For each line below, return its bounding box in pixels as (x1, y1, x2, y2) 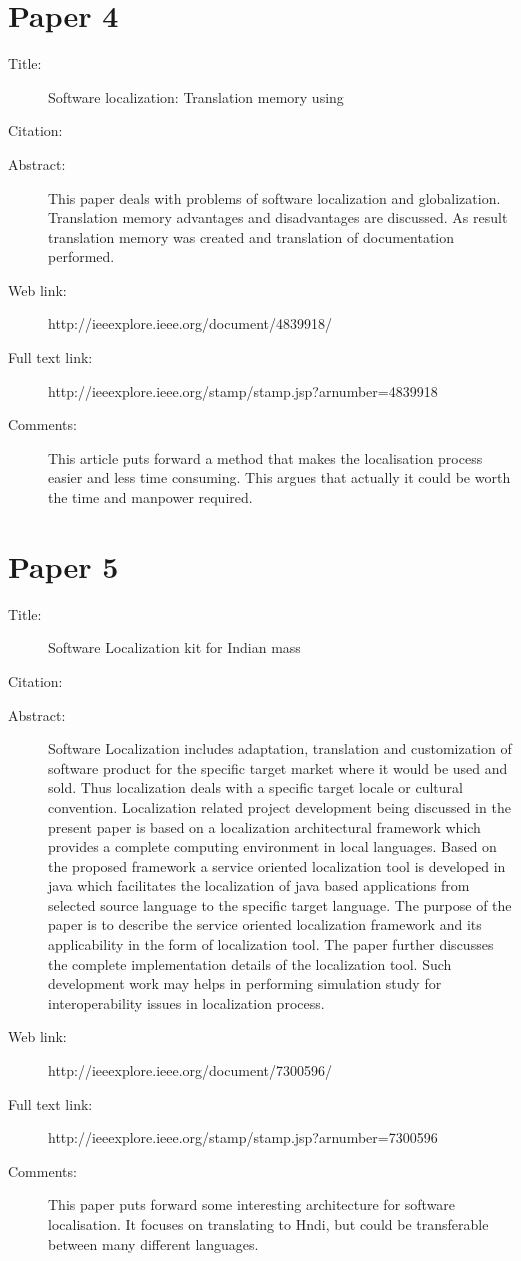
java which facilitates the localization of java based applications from (48, 875, 470, 896)
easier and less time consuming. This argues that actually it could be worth (48, 467, 511, 488)
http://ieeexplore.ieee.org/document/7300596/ (48, 1060, 332, 1081)
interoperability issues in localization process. (48, 992, 325, 1013)
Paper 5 (8, 545, 119, 586)
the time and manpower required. (48, 487, 253, 508)
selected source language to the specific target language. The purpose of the (48, 894, 512, 915)
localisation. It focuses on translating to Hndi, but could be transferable (48, 1214, 489, 1234)
